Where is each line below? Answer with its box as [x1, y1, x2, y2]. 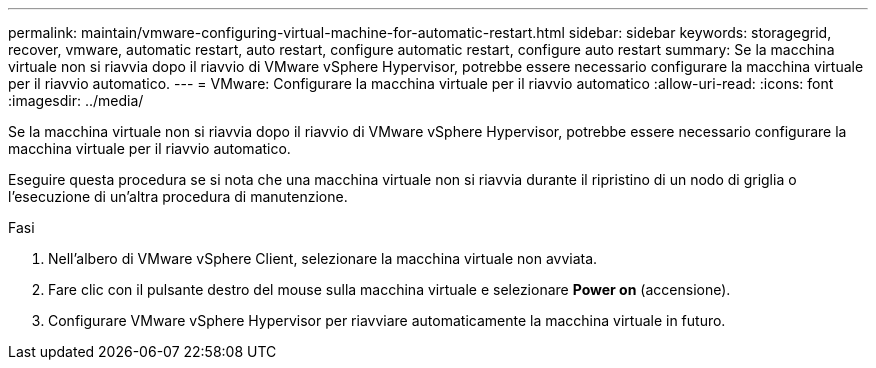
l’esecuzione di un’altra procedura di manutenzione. [8, 188, 348, 205]
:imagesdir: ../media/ [8, 92, 144, 109]
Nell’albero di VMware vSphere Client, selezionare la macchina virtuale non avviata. [48, 250, 598, 267]
